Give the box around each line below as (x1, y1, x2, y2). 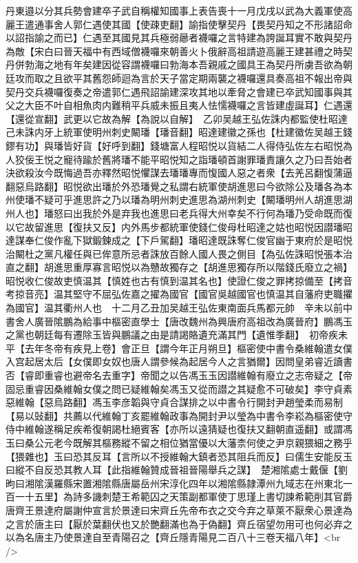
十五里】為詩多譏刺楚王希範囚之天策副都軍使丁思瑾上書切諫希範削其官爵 (24, 489, 352, 504)
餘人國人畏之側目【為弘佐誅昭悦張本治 (178, 246, 352, 260)
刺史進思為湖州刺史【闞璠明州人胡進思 (169, 192, 343, 207)
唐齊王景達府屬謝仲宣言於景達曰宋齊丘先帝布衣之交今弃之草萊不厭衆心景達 (6, 502, 343, 517)
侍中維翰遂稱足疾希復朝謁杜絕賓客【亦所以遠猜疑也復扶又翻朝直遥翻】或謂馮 (6, 422, 352, 436)
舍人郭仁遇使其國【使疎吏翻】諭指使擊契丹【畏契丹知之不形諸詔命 (53, 17, 352, 31)
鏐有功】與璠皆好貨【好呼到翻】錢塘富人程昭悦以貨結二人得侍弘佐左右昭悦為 (6, 138, 352, 152)
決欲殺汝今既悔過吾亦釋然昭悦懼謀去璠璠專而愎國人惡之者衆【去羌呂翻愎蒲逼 (6, 165, 352, 180)
